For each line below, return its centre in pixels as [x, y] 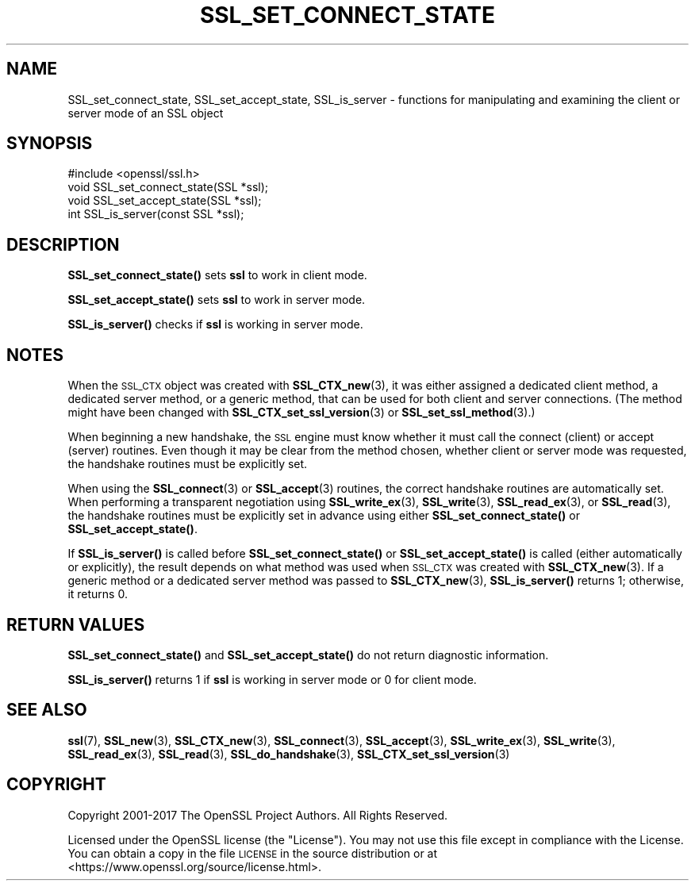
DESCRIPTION [63, 244]
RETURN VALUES [76, 624]
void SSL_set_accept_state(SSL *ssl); [165, 201]
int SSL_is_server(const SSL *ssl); [156, 214]
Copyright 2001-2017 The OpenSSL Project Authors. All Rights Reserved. [258, 815]
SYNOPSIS [50, 144]
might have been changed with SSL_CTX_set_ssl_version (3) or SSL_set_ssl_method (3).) [301, 413]
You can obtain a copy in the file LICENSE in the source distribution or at [253, 853]
